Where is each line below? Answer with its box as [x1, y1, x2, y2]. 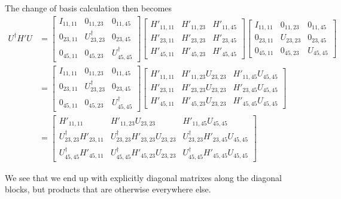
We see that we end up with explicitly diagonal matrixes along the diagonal [5, 171, 282, 183]
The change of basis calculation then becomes [5, 2, 172, 14]
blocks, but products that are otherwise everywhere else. [5, 183, 211, 195]
